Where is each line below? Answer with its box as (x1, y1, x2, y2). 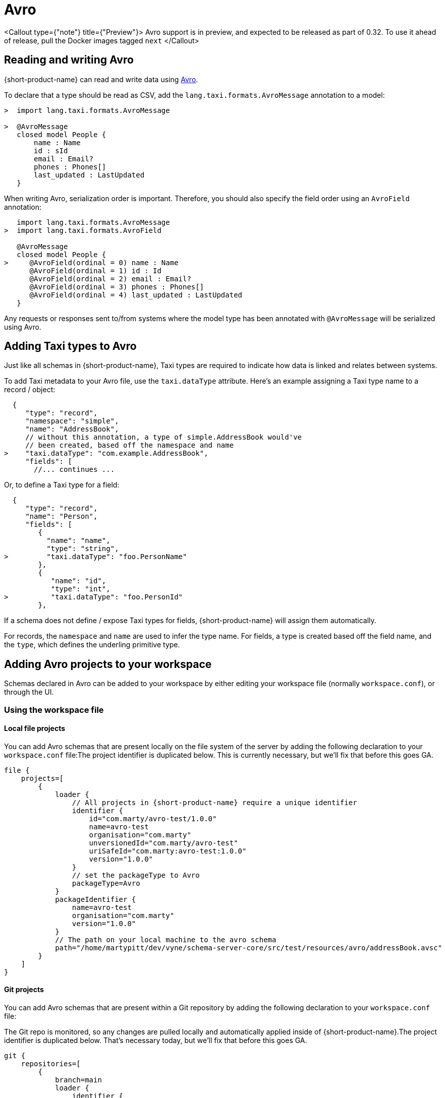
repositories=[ (21, 1060, 81, 1068)
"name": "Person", (25, 512, 98, 521)
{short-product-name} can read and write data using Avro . (4, 75, 198, 84)
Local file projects (4, 724, 66, 733)
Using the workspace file (4, 704, 104, 715)
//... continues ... (34, 465, 115, 474)
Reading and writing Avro (4, 53, 134, 67)
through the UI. (4, 688, 54, 697)
